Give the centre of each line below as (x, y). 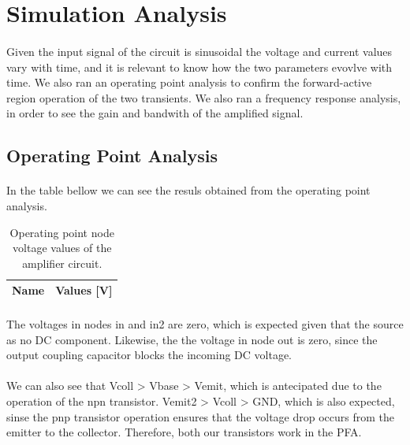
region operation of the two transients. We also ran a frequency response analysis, (204, 97)
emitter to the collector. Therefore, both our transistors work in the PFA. (184, 432)
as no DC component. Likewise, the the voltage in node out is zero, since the (192, 339)
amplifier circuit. (62, 263)
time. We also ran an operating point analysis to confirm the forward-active (189, 82)
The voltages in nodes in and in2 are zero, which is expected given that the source (205, 323)
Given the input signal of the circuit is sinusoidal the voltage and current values (199, 51)
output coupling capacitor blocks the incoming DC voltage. (149, 355)
